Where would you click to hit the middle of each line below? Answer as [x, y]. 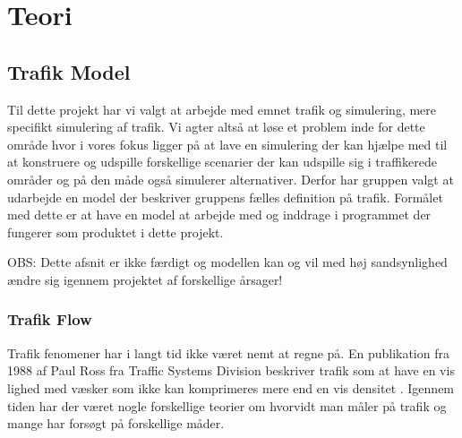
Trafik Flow [50, 319]
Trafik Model [69, 71]
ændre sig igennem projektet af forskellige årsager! [145, 279]
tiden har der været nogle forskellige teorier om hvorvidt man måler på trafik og [227, 405]
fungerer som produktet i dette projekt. [115, 232]
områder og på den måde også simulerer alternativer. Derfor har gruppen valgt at [231, 179]
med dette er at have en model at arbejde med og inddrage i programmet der [219, 215]
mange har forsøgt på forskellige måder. [116, 423]
